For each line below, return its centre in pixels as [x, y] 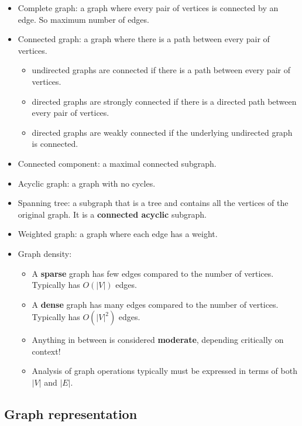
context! [46, 351]
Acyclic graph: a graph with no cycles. [87, 183]
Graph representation [71, 414]
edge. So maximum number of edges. [83, 19]
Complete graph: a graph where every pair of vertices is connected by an [148, 8]
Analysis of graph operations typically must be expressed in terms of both [164, 371]
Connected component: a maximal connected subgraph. [117, 163]
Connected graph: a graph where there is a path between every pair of [144, 39]
